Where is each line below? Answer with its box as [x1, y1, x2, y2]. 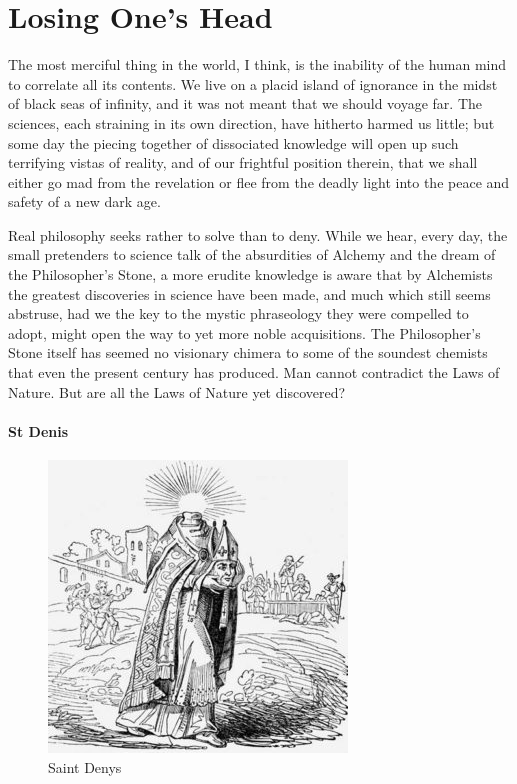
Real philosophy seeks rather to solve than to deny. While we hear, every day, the [8, 224, 508, 245]
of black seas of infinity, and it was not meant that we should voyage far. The [8, 93, 482, 114]
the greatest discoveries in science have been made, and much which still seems [8, 283, 491, 304]
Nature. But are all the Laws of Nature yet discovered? [8, 381, 346, 402]
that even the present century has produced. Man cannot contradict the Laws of [8, 362, 500, 383]
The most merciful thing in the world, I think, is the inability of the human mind [8, 54, 507, 75]
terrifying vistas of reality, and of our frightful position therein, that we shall [8, 152, 478, 173]
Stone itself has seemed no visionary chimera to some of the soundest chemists [8, 342, 488, 363]
